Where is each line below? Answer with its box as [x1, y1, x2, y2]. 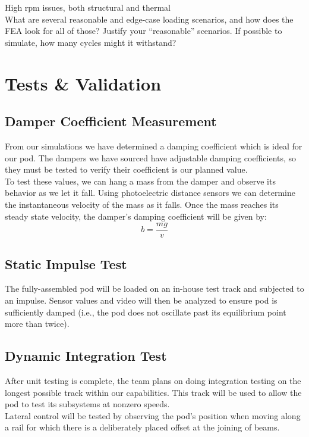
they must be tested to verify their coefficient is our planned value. [5, 163, 248, 176]
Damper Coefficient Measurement [5, 112, 217, 130]
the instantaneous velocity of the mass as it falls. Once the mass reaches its [5, 198, 279, 210]
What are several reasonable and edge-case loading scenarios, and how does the [5, 13, 294, 25]
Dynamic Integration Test [5, 347, 167, 365]
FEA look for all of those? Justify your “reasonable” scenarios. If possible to [5, 24, 282, 37]
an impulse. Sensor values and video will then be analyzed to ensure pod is [5, 294, 278, 306]
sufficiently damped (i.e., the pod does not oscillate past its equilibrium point [5, 305, 286, 318]
